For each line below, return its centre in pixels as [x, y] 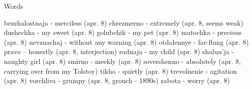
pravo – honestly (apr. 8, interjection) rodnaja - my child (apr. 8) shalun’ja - [119, 51]
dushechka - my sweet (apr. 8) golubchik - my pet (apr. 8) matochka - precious [123, 32]
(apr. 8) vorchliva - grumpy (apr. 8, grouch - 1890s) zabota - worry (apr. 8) [117, 80]
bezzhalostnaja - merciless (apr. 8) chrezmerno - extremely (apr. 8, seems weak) [124, 22]
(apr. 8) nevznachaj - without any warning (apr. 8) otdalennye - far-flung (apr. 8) [126, 42]
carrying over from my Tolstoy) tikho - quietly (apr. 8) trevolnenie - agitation [121, 71]
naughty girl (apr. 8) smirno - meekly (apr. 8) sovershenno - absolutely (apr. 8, [123, 61]
